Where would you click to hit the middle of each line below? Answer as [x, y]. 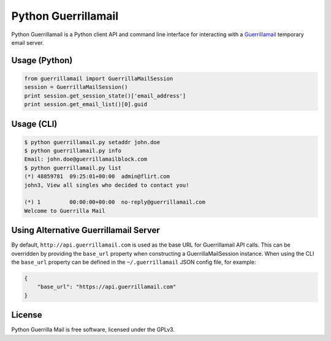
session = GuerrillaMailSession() [76, 87]
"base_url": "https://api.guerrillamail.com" [107, 287]
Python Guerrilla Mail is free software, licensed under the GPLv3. [93, 330]
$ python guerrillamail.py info [73, 151]
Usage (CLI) [34, 124]
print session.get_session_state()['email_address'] [105, 96]
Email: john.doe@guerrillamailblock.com [86, 159]
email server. [28, 42]
